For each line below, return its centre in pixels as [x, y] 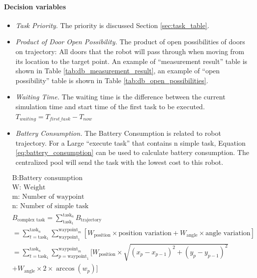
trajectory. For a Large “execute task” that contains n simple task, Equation [130, 142]
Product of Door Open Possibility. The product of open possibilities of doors [130, 42]
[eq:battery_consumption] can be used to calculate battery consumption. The [132, 152]
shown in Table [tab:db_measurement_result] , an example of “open [118, 71]
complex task [31, 220]
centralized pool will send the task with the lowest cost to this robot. [119, 162]
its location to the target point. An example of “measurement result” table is [131, 61]
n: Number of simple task [50, 206]
